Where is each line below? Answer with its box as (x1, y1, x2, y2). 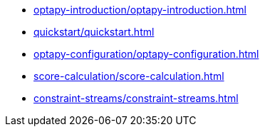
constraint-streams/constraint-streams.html (33, 92, 239, 104)
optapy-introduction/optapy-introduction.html (33, 4, 246, 16)
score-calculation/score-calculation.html (33, 70, 224, 82)
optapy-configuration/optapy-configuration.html (33, 48, 259, 60)
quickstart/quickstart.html (33, 26, 155, 38)
